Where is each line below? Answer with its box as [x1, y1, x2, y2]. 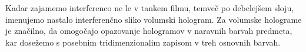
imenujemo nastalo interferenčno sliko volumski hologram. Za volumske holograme [5, 13, 302, 25]
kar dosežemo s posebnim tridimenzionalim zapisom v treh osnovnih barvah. [5, 36, 281, 48]
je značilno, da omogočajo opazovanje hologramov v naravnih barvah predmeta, [5, 25, 292, 37]
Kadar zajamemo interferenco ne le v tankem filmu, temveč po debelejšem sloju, [5, 2, 294, 13]
